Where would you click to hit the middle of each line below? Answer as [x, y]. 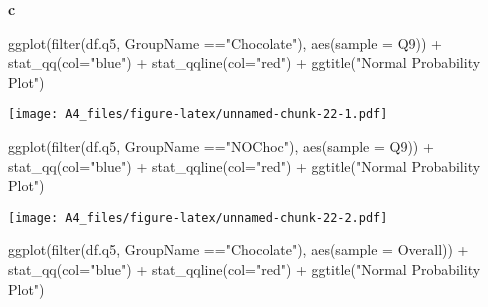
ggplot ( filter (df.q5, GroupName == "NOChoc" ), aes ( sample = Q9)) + [221, 146]
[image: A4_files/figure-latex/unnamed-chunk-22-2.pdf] [198, 217]
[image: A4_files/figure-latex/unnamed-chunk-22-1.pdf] [198, 114]
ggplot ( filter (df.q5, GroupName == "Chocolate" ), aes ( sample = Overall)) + [238, 249]
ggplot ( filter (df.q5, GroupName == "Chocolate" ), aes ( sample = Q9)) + [225, 42]
